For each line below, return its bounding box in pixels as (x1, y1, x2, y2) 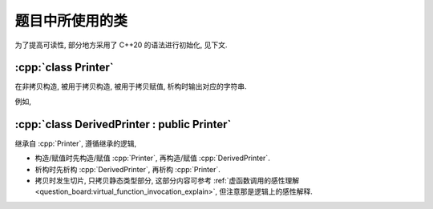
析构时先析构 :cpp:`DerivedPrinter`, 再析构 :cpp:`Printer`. (34, 164, 221, 174)
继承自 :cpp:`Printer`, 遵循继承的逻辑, (14, 139, 137, 148)
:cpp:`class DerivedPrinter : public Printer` (14, 117, 232, 131)
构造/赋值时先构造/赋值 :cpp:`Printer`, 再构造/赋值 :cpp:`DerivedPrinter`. (34, 153, 270, 163)
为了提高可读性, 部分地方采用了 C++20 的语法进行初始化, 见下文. (14, 40, 228, 50)
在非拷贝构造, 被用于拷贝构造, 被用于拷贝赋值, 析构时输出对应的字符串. (14, 82, 247, 91)
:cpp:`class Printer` (14, 61, 114, 74)
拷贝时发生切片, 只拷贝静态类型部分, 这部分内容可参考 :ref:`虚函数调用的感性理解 (34, 175, 300, 185)
